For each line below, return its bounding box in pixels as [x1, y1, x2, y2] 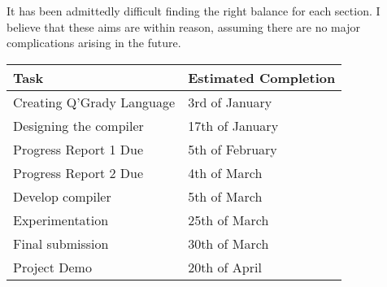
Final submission [13, 233, 109, 253]
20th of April [188, 257, 262, 276]
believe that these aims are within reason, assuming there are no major [7, 18, 360, 35]
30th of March [188, 233, 269, 253]
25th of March [188, 210, 269, 229]
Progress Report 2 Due [13, 163, 144, 182]
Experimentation [13, 210, 109, 229]
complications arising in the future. [7, 34, 181, 51]
